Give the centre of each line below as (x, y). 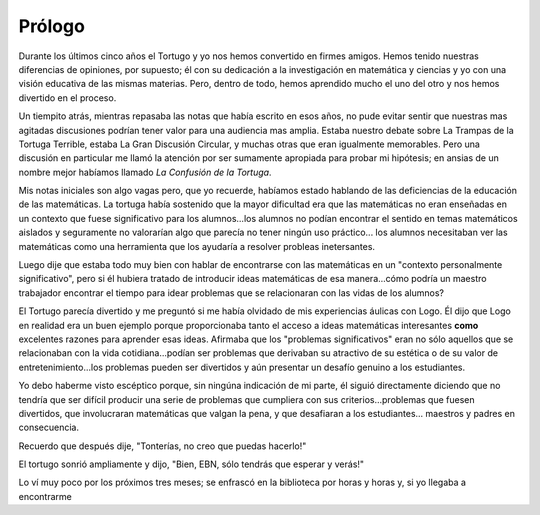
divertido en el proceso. (67, 97)
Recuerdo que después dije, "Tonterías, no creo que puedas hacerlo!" (162, 446)
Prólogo (51, 26)
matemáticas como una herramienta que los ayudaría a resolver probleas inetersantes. (196, 246)
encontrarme (45, 496)
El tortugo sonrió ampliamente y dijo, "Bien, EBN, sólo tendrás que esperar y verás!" (191, 464)
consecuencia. (49, 427)
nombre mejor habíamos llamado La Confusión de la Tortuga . (145, 172)
